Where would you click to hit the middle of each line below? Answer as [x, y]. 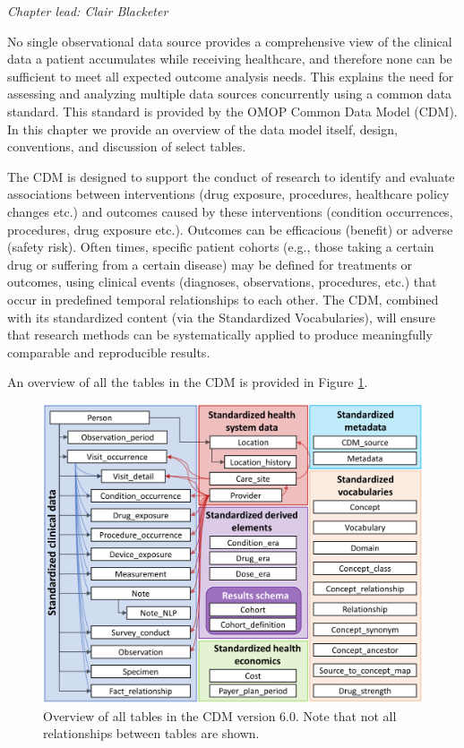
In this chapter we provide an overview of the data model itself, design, [202, 129]
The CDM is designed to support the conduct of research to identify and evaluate [231, 176]
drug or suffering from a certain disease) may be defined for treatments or [210, 264]
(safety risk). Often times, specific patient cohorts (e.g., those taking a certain [221, 247]
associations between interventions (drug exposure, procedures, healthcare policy [228, 194]
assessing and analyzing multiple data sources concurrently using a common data [230, 94]
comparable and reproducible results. [109, 352]
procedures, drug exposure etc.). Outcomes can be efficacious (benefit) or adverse [230, 229]
